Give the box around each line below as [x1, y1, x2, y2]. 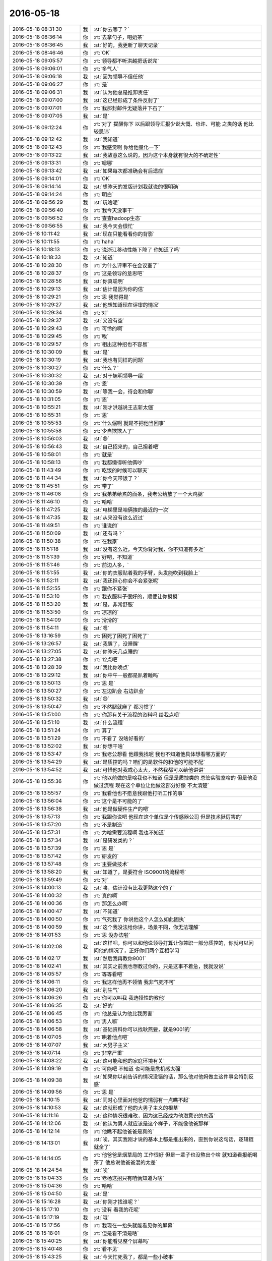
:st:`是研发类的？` [93, 837, 134, 844]
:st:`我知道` [93, 136, 119, 143]
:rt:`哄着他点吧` [93, 1034, 129, 1041]
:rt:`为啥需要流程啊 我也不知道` [93, 829, 166, 836]
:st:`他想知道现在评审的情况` [93, 301, 160, 308]
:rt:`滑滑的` [93, 616, 119, 623]
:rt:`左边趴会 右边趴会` [93, 687, 146, 695]
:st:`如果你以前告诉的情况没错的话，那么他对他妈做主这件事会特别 [93, 1073, 249, 1080]
